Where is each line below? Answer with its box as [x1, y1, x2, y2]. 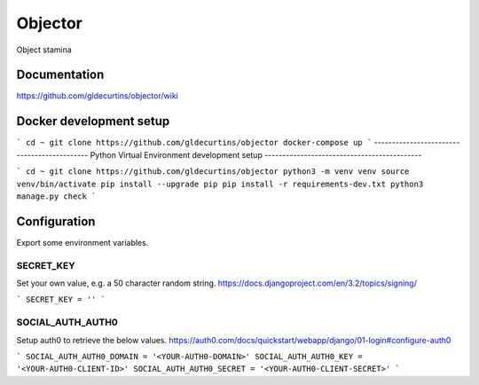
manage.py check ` [16, 191, 97, 201]
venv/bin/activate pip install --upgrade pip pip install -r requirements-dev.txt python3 [16, 178, 424, 189]
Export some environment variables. [16, 237, 149, 247]
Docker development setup [16, 114, 170, 129]
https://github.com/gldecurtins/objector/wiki [16, 90, 179, 101]
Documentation [16, 67, 105, 82]
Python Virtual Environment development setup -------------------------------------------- [90, 149, 422, 160]
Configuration [16, 214, 96, 229]
